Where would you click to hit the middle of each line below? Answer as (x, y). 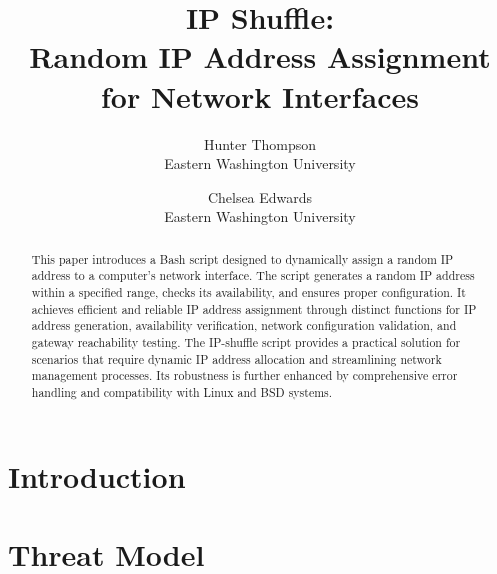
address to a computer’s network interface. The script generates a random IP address (253, 275)
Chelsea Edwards (260, 196)
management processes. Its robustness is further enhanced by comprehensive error (244, 375)
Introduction (97, 475)
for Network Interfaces (260, 95)
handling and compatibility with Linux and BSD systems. (182, 391)
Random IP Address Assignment (260, 56)
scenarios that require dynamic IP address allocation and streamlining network (236, 358)
